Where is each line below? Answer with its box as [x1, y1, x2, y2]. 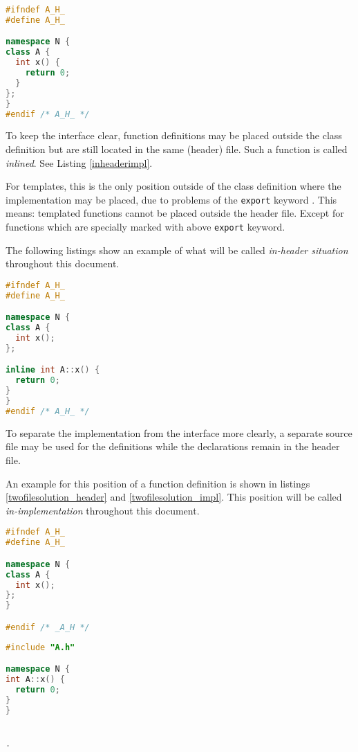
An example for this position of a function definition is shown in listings [6, 476, 310, 490]
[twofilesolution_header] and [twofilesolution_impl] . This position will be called [6, 490, 342, 504]
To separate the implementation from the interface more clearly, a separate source [6, 425, 352, 440]
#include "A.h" [6, 642, 75, 652]
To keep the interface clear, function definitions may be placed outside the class [6, 128, 342, 143]
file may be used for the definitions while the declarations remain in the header [6, 439, 340, 454]
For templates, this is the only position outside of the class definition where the [6, 179, 341, 193]
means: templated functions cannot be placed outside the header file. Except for [6, 206, 344, 220]
